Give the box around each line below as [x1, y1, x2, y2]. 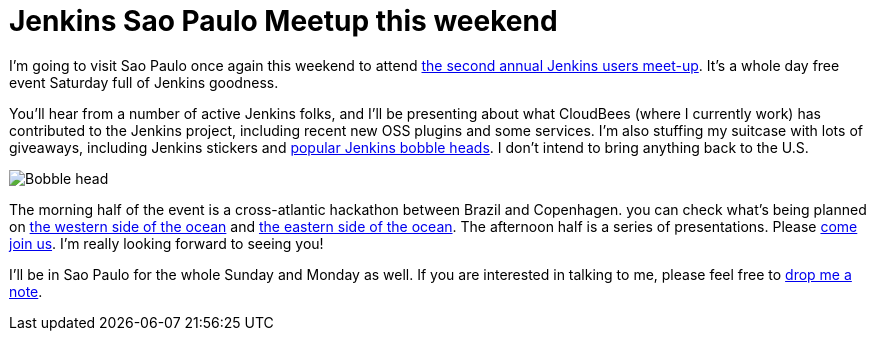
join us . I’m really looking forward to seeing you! [9, 234, 324, 252]
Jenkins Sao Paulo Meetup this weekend [9, 4, 558, 38]
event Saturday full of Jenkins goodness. [9, 73, 279, 91]
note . [9, 282, 43, 300]
